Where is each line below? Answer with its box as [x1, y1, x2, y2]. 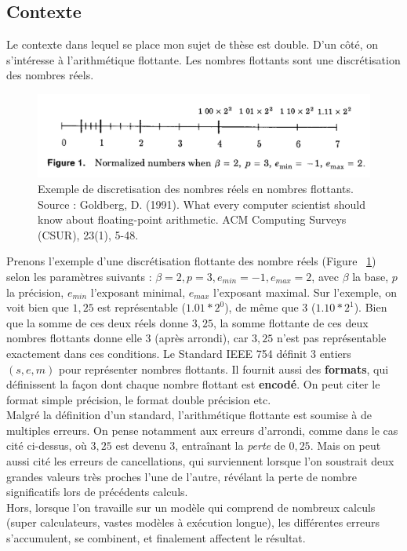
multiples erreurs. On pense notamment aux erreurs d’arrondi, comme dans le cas [6, 421, 398, 438]
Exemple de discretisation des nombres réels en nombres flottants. [38, 180, 354, 196]
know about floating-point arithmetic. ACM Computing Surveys [38, 211, 347, 228]
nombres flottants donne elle [6, 330, 142, 346]
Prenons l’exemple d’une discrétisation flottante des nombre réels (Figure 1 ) [6, 253, 376, 269]
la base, [352, 268, 389, 284]
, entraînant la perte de [175, 437, 285, 454]
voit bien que [6, 299, 69, 316]
